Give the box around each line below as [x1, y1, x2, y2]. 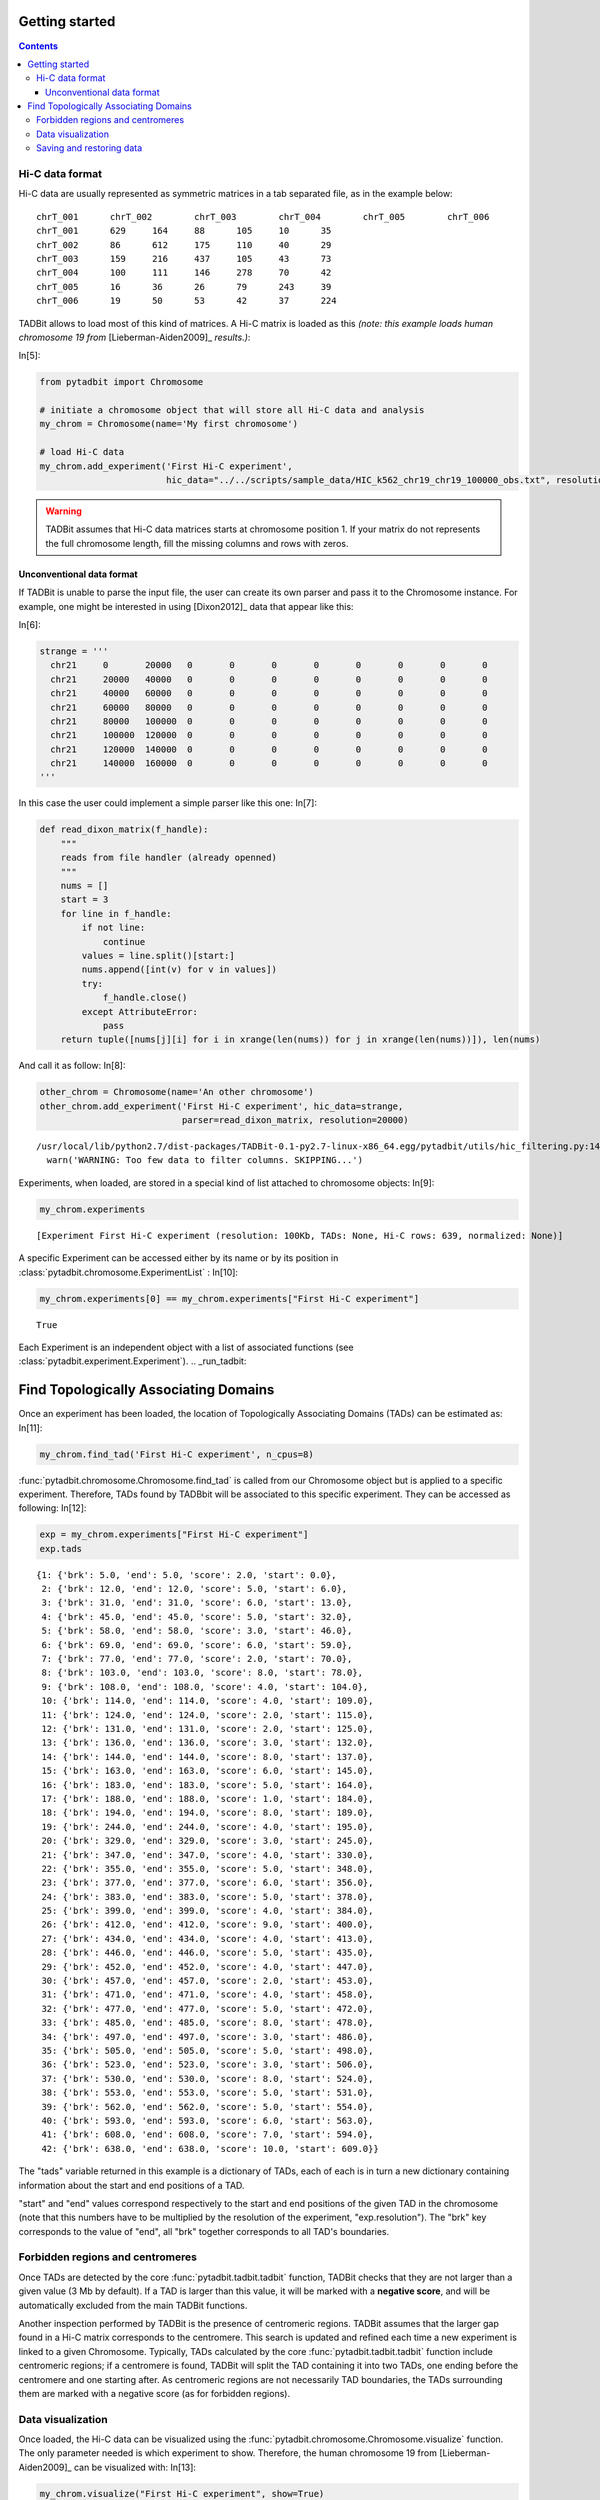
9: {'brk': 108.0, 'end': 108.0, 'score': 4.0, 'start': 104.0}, [41, 1681, 369, 1692]
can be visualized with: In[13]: [73, 2461, 197, 2473]
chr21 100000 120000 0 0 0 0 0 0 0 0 [50, 730, 489, 741]
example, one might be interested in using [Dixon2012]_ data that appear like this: [18, 600, 354, 612]
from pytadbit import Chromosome [39, 376, 204, 388]
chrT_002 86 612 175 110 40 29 [36, 239, 332, 250]
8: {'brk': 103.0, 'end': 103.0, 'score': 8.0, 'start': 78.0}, [41, 1667, 364, 1679]
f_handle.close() [102, 992, 188, 1004]
